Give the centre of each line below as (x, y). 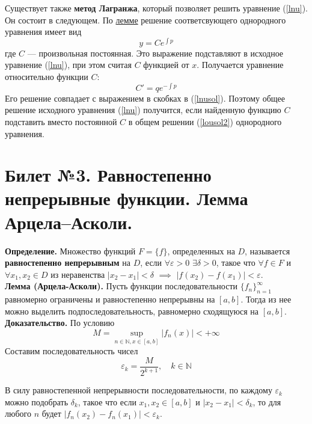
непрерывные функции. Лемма (127, 198)
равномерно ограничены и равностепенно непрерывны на (110, 299)
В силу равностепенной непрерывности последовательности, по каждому (139, 390)
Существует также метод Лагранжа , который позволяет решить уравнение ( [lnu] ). (156, 8)
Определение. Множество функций (70, 250)
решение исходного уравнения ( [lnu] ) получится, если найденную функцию (143, 110)
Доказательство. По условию (60, 323)
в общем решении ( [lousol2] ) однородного (205, 121)
